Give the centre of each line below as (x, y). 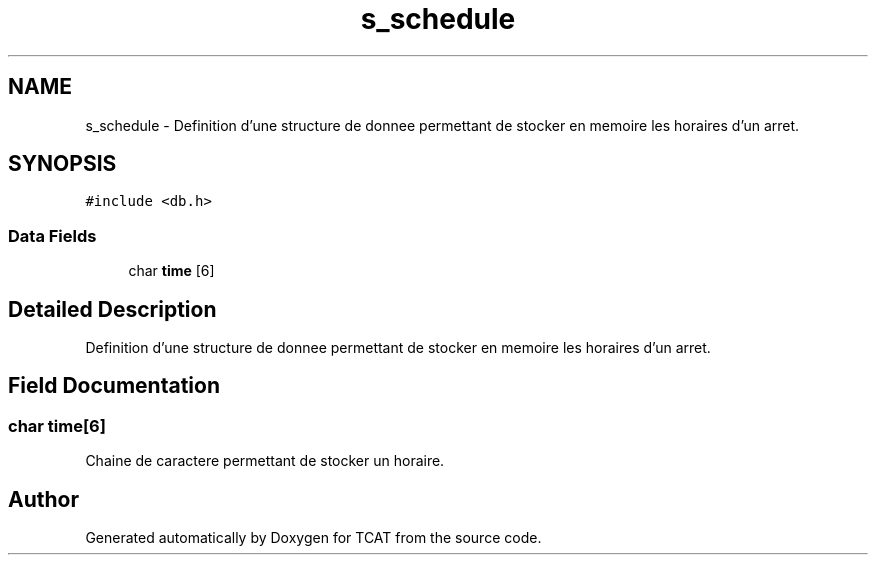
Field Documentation (114, 386)
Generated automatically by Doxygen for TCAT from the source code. (313, 538)
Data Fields (52, 235)
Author (43, 499)
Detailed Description (112, 309)
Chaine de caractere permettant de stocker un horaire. (265, 461)
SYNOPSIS (62, 164)
